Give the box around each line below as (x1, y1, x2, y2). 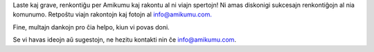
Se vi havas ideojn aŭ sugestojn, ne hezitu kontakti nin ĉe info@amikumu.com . (12, 36, 237, 44)
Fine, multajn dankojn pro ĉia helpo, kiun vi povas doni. (12, 23, 170, 31)
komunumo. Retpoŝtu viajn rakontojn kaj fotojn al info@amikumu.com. (12, 10, 213, 18)
